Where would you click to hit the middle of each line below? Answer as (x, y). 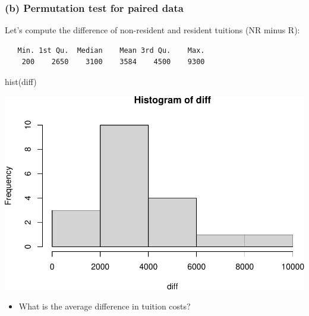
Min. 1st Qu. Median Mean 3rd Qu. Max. (111, 50)
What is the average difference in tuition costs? (105, 306)
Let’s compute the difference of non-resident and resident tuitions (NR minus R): (152, 30)
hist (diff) (21, 81)
